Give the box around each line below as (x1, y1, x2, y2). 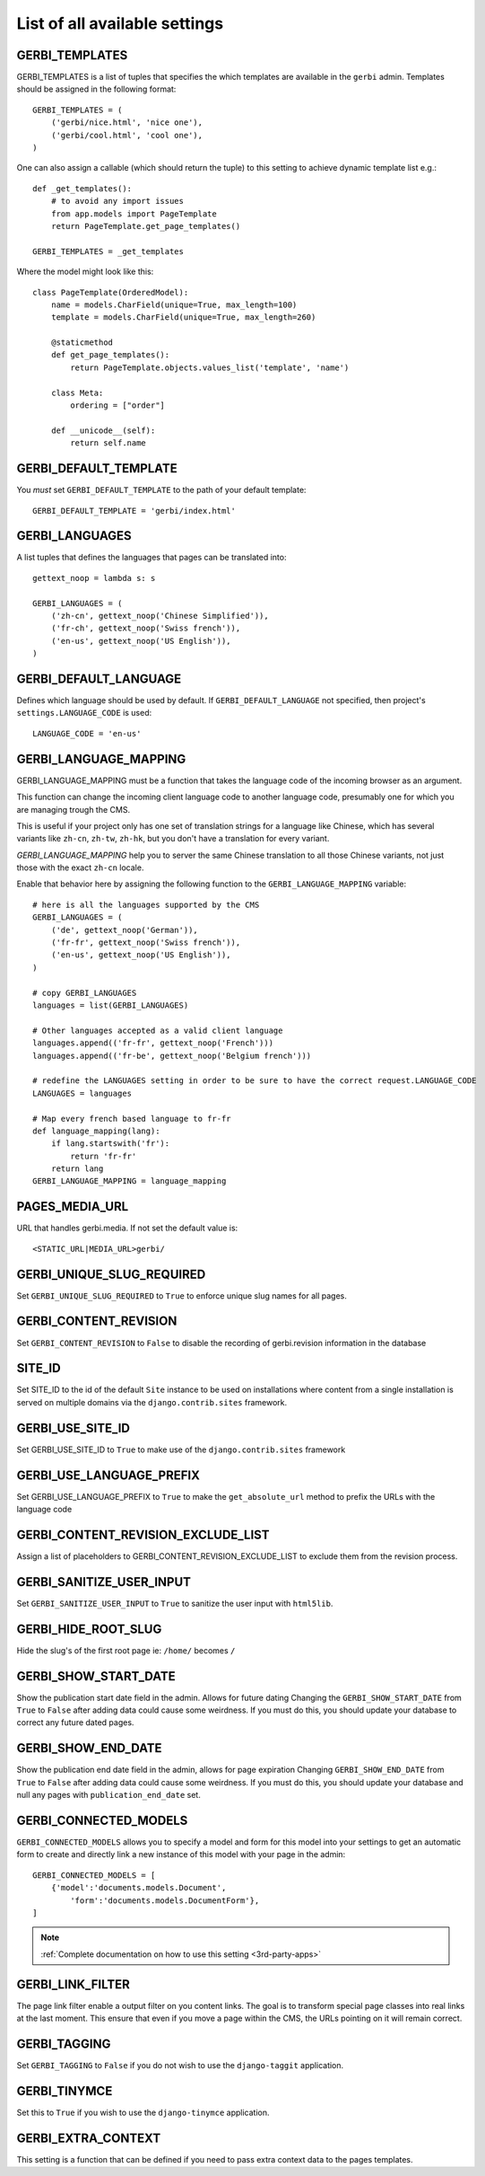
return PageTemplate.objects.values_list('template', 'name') (70, 362, 350, 373)
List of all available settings (16, 13, 224, 33)
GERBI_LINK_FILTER (16, 1977, 130, 1992)
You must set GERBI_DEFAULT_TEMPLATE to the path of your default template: (16, 485, 307, 496)
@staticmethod (50, 338, 114, 348)
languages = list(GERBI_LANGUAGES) (32, 1000, 189, 1010)
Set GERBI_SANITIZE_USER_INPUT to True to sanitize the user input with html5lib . (16, 1598, 333, 1608)
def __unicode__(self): (50, 425, 156, 436)
